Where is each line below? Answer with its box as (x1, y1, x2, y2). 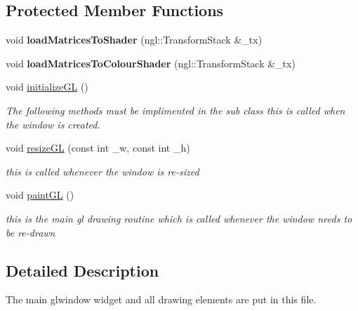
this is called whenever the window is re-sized (6, 164, 199, 178)
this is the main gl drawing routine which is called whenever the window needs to (6, 211, 352, 225)
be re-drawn (6, 225, 55, 239)
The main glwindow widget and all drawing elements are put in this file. (6, 292, 317, 307)
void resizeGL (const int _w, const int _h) (6, 140, 190, 155)
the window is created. (6, 117, 100, 131)
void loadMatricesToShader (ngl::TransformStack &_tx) (6, 32, 263, 47)
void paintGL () (6, 187, 74, 202)
